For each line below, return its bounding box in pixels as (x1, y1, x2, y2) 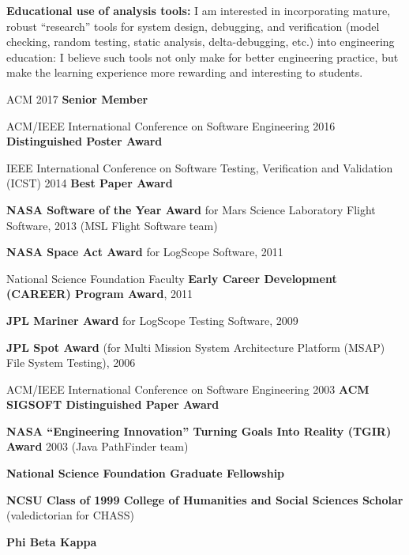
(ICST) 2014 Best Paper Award (6, 175, 173, 191)
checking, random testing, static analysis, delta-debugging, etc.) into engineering (6, 33, 395, 50)
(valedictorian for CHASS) (6, 507, 134, 523)
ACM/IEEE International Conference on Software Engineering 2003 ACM (6, 380, 370, 397)
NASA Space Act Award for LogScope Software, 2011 (6, 244, 283, 260)
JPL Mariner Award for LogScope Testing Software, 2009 (6, 311, 298, 328)
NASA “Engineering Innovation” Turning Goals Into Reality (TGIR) (6, 422, 392, 439)
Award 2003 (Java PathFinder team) (6, 438, 189, 455)
